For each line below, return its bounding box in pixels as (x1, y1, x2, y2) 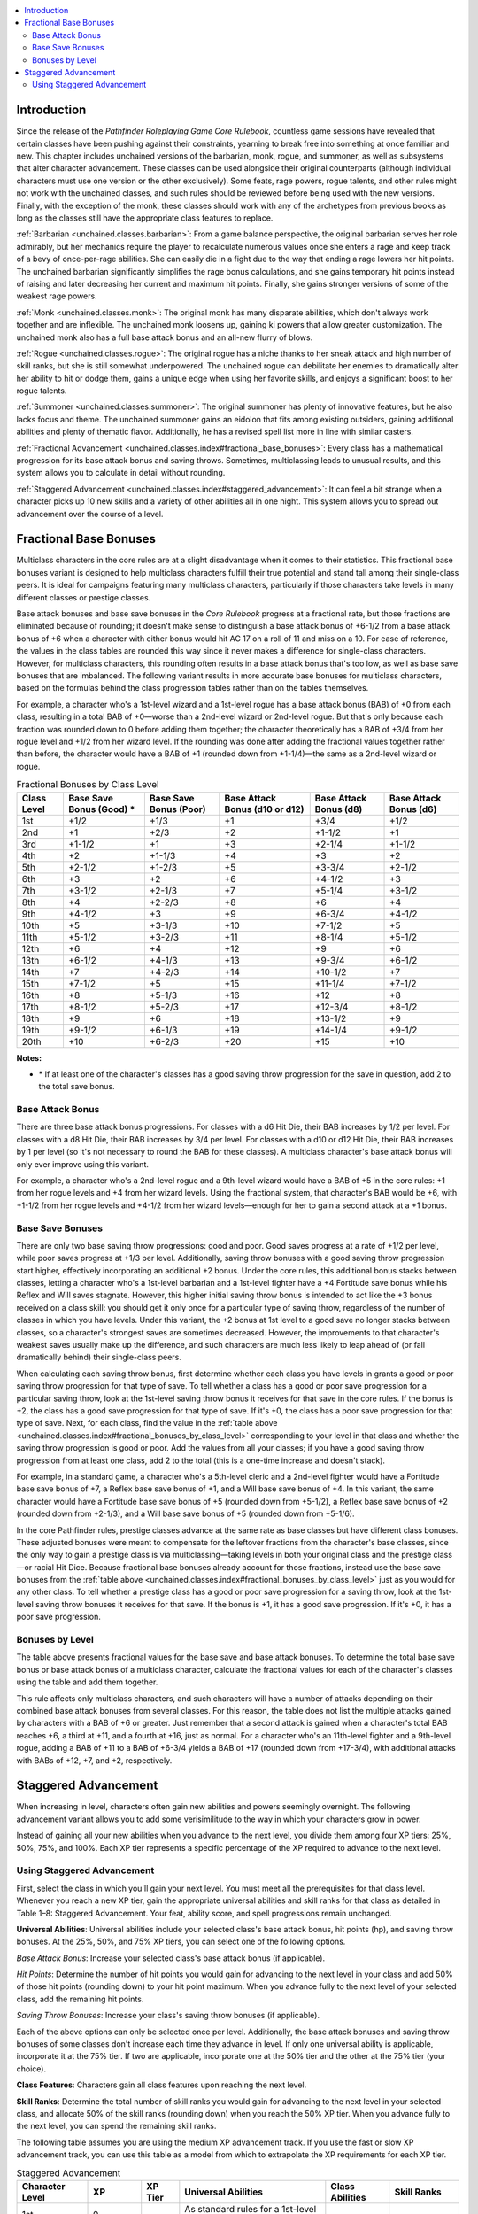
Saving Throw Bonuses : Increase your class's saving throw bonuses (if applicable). (16, 2010, 320, 2021)
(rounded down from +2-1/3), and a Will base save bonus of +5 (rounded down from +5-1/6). (16, 1508, 355, 1519)
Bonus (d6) (389, 802, 437, 815)
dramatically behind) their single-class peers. (16, 1351, 181, 1363)
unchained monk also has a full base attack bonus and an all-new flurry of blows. (16, 332, 313, 343)
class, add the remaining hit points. (16, 1993, 144, 2004)
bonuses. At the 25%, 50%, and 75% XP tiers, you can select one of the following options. (16, 1936, 346, 1947)
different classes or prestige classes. (16, 592, 151, 602)
